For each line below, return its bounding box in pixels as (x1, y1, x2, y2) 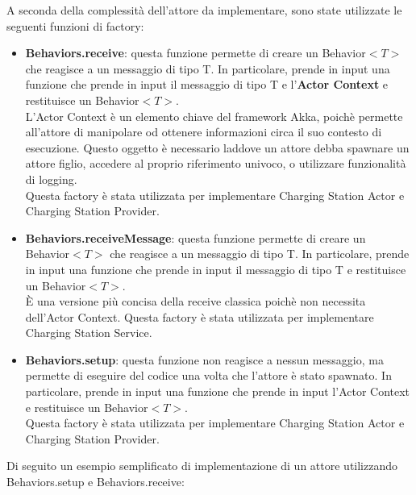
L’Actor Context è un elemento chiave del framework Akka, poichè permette (25, 107, 403, 124)
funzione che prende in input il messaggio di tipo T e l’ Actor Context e (25, 76, 389, 93)
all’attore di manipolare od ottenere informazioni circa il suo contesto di (25, 123, 382, 140)
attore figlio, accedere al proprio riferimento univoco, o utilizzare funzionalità (25, 155, 406, 172)
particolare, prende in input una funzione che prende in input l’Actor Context (25, 383, 410, 400)
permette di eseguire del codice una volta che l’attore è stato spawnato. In (25, 367, 392, 384)
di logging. (25, 170, 77, 187)
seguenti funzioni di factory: (6, 17, 144, 34)
